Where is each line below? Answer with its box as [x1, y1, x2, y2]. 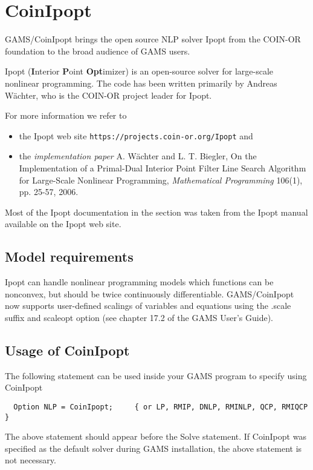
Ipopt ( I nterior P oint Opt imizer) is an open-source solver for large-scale [5, 65, 274, 78]
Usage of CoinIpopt [5, 340, 130, 359]
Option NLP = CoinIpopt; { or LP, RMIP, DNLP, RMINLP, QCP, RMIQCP [13, 402, 308, 411]
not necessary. [5, 454, 56, 466]
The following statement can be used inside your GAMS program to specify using [5, 369, 307, 382]
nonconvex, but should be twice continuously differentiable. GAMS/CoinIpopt [5, 287, 294, 300]
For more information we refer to [5, 109, 127, 122]
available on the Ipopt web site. [5, 217, 121, 230]
